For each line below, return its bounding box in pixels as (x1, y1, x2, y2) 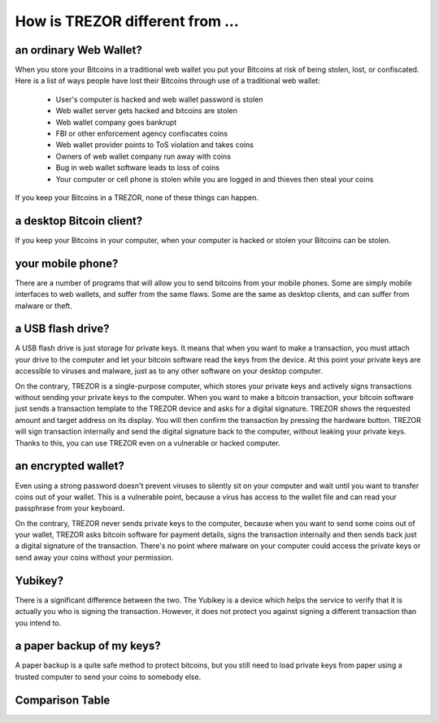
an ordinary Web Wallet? (15, 43, 142, 57)
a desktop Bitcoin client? (15, 214, 143, 228)
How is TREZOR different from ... (15, 12, 239, 30)
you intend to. (15, 618, 62, 628)
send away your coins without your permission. (15, 552, 174, 562)
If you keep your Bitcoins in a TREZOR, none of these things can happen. (15, 192, 259, 203)
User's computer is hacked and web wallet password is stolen (55, 94, 263, 104)
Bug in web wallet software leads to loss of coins (55, 163, 219, 172)
